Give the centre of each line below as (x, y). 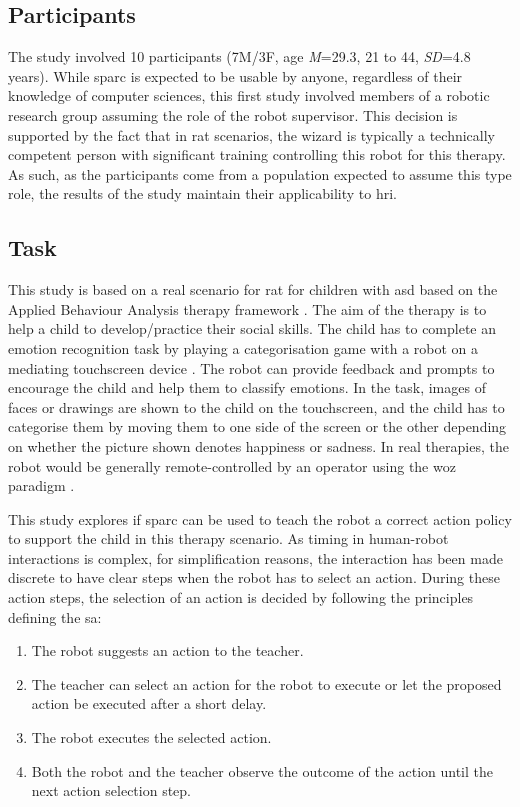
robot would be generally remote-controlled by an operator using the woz (232, 465)
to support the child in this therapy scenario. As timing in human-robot (228, 538)
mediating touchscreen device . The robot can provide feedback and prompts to (251, 367)
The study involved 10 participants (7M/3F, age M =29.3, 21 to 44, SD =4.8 (239, 56)
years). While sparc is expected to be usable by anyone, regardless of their (235, 75)
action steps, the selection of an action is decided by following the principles (241, 597)
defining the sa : (55, 616)
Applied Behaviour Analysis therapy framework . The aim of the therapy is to (247, 308)
